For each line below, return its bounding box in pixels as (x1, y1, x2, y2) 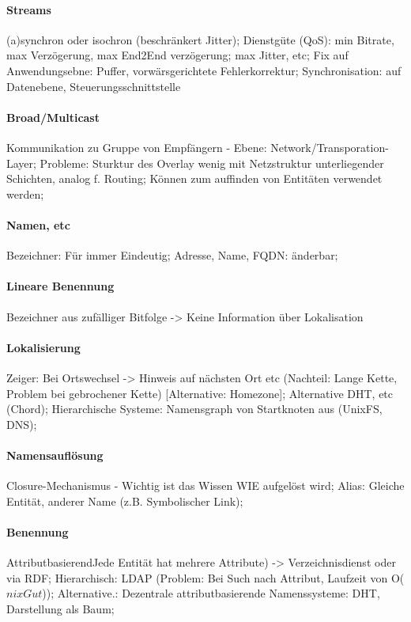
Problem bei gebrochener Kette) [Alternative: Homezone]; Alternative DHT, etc (6, 385, 394, 401)
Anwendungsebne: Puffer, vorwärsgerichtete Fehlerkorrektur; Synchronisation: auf (6, 62, 402, 78)
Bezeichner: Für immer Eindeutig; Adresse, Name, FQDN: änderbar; (6, 247, 338, 264)
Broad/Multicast (6, 108, 100, 125)
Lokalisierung (6, 339, 81, 355)
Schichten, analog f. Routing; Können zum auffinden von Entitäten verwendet (6, 170, 383, 187)
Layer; (6, 154, 36, 171)
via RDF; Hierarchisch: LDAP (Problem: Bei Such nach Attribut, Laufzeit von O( (6, 569, 405, 586)
